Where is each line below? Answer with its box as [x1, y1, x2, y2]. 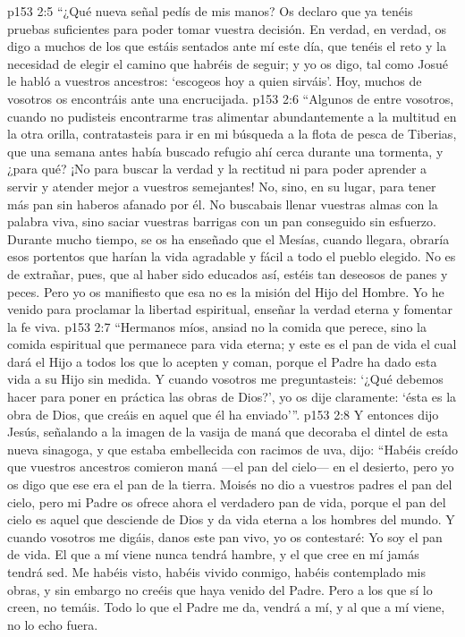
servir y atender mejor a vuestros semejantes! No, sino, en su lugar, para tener [7, 176, 436, 195]
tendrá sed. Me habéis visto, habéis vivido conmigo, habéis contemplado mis [7, 563, 426, 581]
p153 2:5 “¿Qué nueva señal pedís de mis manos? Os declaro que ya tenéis [7, 2, 413, 20]
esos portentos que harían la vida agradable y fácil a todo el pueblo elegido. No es [7, 247, 456, 266]
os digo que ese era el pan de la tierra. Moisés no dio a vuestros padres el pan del [7, 475, 452, 494]
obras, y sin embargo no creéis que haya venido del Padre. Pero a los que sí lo [7, 580, 433, 599]
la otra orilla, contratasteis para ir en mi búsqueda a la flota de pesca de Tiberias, [7, 124, 457, 143]
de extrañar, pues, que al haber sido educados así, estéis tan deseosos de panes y [7, 264, 448, 283]
